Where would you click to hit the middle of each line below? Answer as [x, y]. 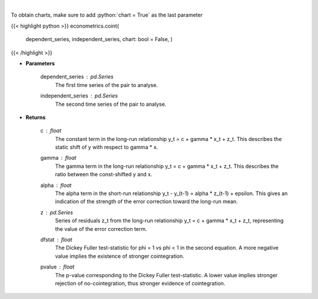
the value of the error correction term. [101, 229]
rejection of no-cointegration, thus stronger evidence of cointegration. [140, 283]
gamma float [58, 158]
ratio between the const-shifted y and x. [104, 174]
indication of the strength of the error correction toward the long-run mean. [146, 201]
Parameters [40, 63]
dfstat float [57, 239]
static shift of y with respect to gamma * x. [107, 147]
